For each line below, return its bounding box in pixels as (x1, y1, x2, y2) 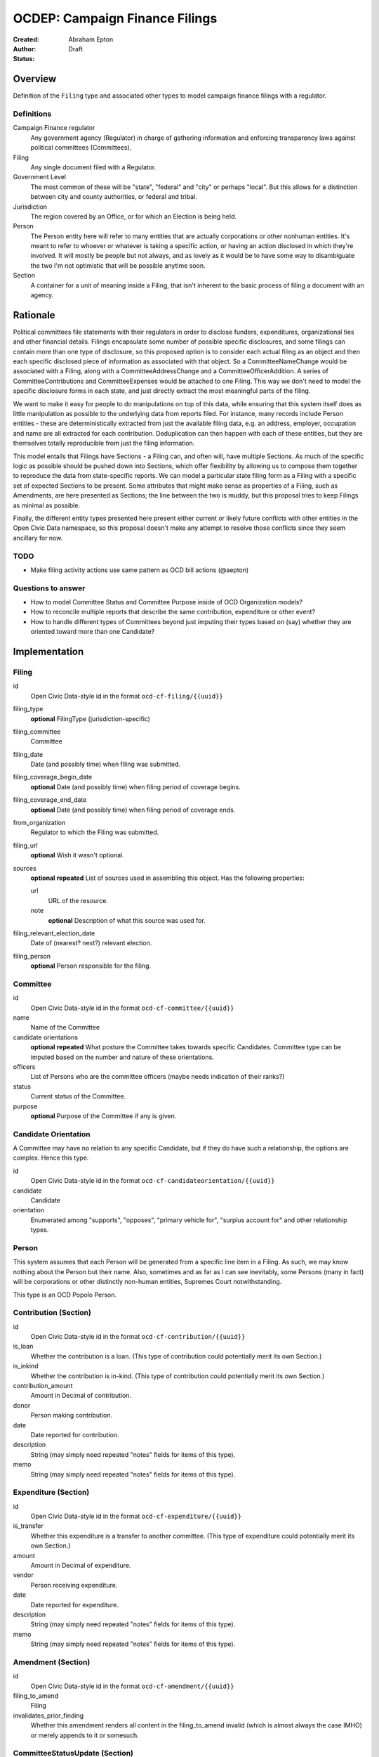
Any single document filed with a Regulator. (30, 162, 157, 171)
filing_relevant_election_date (13, 928, 95, 938)
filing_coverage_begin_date (13, 773, 93, 782)
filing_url (13, 841, 38, 850)
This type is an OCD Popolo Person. (13, 1290, 117, 1299)
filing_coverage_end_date (13, 796, 87, 804)
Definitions (13, 109, 52, 119)
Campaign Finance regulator (13, 124, 95, 132)
